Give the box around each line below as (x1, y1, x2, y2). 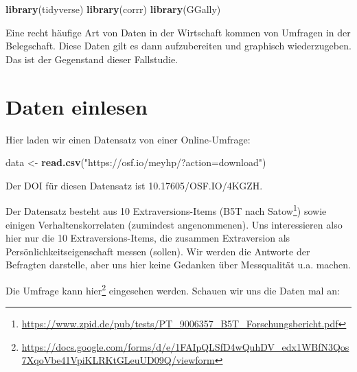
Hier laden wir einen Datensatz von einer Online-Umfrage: (5, 132, 251, 146)
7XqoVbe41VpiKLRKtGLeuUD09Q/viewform (21, 353, 215, 367)
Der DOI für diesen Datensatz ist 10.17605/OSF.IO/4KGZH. (5, 178, 263, 192)
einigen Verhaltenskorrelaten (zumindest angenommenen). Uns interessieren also (5, 217, 343, 231)
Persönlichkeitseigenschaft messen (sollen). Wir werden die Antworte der (5, 244, 310, 258)
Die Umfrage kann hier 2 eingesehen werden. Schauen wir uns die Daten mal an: (5, 281, 340, 297)
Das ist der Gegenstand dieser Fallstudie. (5, 51, 178, 66)
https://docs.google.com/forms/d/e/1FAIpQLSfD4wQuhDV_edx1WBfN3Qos (21, 339, 349, 353)
